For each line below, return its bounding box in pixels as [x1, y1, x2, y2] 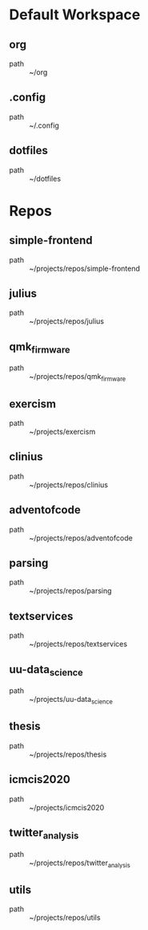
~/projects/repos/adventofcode [29, 532, 133, 543]
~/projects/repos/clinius [29, 479, 109, 489]
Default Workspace [9, 6, 141, 24]
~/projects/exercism [29, 427, 96, 437]
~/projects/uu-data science [29, 695, 113, 706]
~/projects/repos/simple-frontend [29, 263, 141, 273]
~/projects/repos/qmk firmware [29, 372, 126, 383]
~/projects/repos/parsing [29, 586, 112, 596]
